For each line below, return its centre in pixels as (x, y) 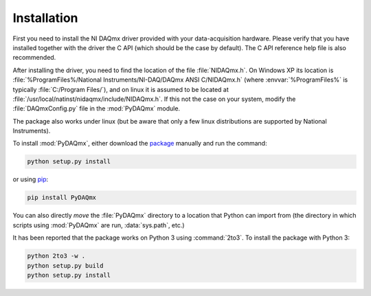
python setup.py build (65, 265)
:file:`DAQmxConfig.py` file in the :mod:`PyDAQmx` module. (97, 109)
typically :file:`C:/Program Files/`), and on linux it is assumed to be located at (121, 89)
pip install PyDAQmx (61, 198)
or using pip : (31, 179)
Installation (45, 18)
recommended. (34, 58)
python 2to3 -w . (56, 256)
